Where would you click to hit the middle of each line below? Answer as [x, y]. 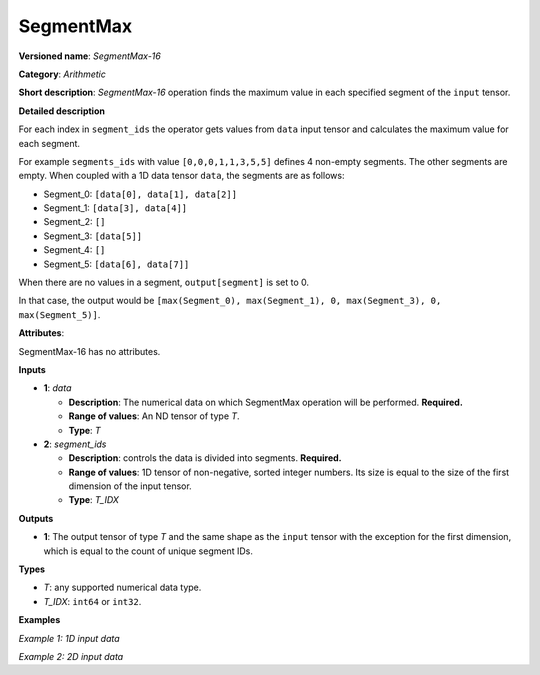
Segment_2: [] [74, 222]
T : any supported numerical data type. [122, 587]
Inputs [32, 369]
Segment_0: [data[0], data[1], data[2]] [140, 194]
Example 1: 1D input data [69, 638]
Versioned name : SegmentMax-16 [90, 56]
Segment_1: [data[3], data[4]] [115, 208]
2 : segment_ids [75, 444]
